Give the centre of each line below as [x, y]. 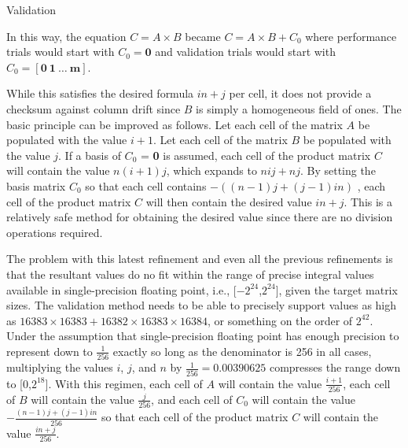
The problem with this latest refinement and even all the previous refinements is [200, 259]
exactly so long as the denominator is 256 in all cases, [242, 351]
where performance [351, 36]
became [203, 36]
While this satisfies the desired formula [100, 93]
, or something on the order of [280, 320]
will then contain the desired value [229, 201]
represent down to [50, 351]
